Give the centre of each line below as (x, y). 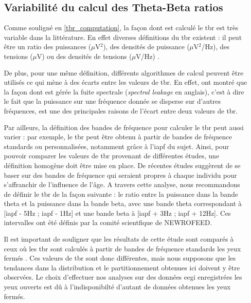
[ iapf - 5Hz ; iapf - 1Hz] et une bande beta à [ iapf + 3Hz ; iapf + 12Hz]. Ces (117, 213)
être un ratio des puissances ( (48, 47)
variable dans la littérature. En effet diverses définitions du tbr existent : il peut (123, 37)
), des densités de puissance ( (146, 47)
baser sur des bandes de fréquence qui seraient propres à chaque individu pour (121, 175)
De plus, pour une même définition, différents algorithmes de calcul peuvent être (124, 72)
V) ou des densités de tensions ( (84, 56)
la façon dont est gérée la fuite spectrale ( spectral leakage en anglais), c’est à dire (124, 91)
